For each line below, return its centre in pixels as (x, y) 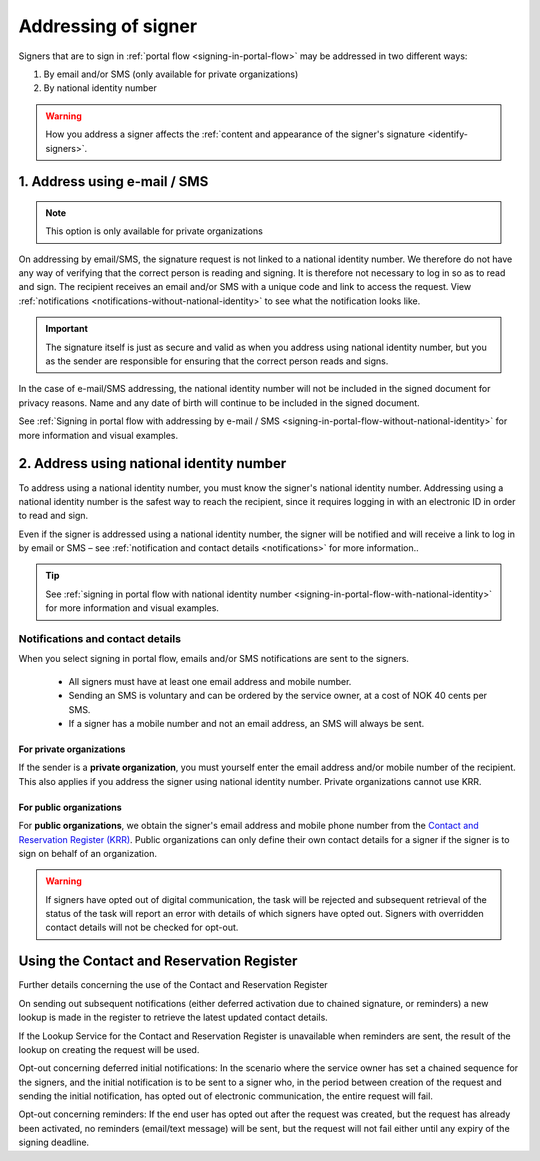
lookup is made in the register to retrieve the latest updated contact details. (173, 1017)
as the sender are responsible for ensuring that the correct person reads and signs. (217, 361)
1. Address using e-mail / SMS (113, 181)
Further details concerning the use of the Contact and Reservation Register (173, 985)
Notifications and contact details (100, 638)
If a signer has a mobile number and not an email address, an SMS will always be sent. (246, 723)
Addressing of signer (108, 26)
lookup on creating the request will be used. (109, 1049)
